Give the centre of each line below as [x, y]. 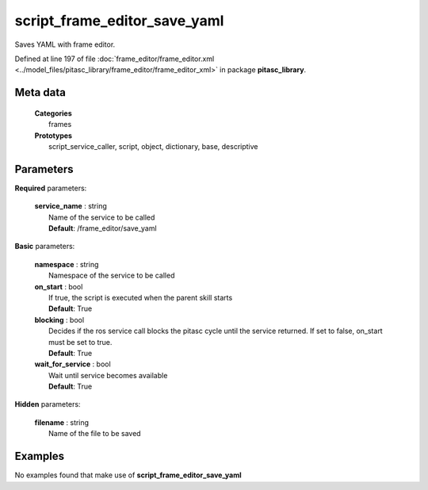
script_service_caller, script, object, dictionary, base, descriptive [153, 146]
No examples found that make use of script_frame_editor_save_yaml [128, 475]
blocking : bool [59, 320]
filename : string [62, 422]
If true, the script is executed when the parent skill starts [141, 297]
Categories [53, 113]
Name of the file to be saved [95, 434]
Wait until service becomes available [108, 375]
